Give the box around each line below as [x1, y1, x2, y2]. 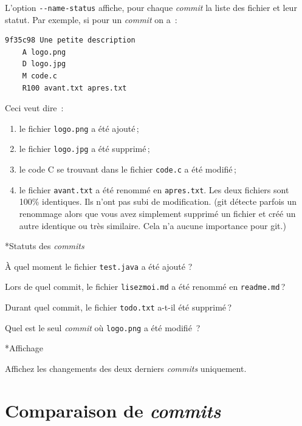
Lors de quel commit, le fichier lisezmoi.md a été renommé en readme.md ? [5, 280, 286, 293]
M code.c [22, 72, 57, 81]
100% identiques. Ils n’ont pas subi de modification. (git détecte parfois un [19, 195, 297, 208]
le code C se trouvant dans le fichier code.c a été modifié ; [19, 163, 236, 176]
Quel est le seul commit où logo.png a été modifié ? [5, 321, 201, 334]
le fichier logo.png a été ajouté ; [19, 122, 139, 134]
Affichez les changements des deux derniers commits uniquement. [5, 362, 247, 375]
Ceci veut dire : [5, 101, 64, 114]
